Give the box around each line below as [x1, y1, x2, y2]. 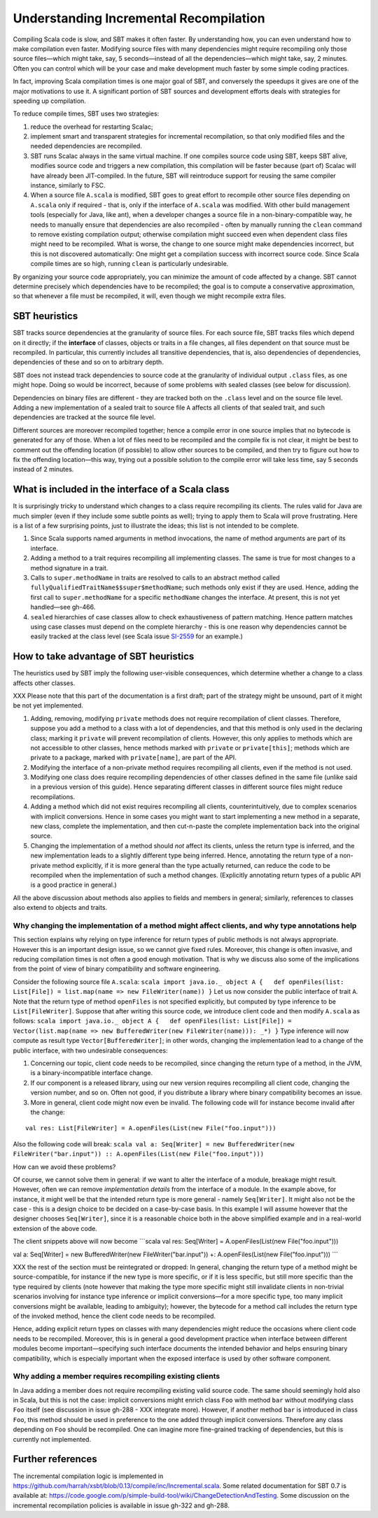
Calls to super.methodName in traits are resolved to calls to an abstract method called [30, 573, 280, 582]
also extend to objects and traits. [13, 904, 108, 912]
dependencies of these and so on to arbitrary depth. [13, 358, 164, 367]
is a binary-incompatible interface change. [30, 1069, 153, 1077]
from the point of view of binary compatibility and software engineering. [13, 964, 220, 973]
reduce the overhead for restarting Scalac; [30, 122, 153, 131]
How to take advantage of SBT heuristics [13, 651, 195, 663]
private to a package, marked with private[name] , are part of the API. [30, 753, 237, 762]
